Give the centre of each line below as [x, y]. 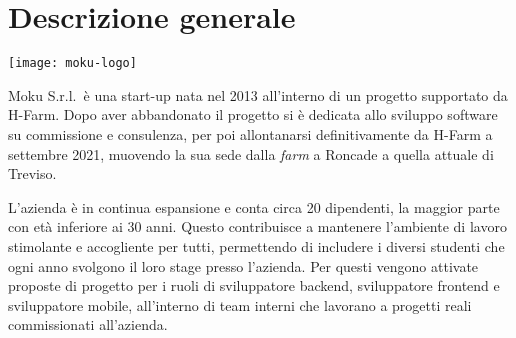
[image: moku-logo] [72, 63]
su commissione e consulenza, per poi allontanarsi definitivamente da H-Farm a [250, 133]
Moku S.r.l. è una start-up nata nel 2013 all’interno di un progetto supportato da [258, 94]
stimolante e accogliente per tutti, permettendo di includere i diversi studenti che [256, 245]
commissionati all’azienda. [88, 324]
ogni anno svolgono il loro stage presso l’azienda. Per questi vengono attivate [243, 265]
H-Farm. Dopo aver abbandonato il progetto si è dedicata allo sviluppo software [253, 114]
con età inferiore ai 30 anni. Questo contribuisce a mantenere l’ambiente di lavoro [257, 226]
